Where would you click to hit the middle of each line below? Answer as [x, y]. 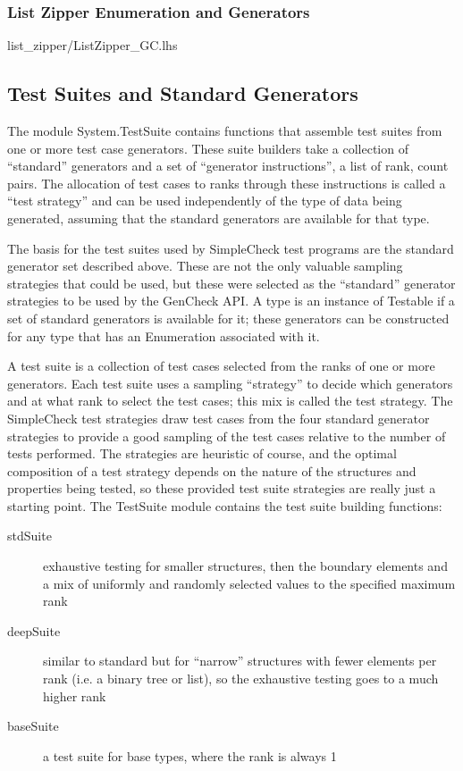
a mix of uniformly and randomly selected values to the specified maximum [249, 583]
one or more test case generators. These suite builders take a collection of [208, 148]
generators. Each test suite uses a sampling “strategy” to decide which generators [230, 383]
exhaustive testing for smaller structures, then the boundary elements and [245, 566]
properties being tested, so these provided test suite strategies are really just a [222, 488]
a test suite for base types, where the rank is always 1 [190, 755]
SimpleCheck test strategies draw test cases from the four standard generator [219, 418]
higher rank [75, 696]
